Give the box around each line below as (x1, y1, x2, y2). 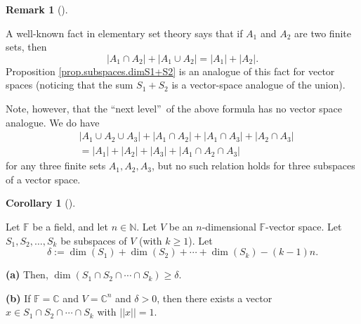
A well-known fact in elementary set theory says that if (6, 25, 243, 40)
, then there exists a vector (157, 290, 273, 305)
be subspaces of (60, 233, 127, 247)
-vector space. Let (265, 219, 342, 233)
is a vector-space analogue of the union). (171, 77, 346, 92)
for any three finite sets (6, 158, 106, 173)
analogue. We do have (6, 115, 100, 129)
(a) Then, (6, 267, 48, 282)
